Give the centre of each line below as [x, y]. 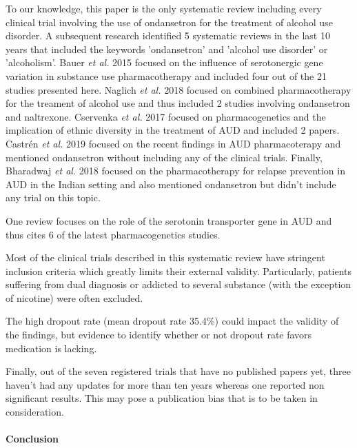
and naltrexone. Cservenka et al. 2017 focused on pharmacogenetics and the [166, 116]
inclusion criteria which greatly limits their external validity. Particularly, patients [179, 271]
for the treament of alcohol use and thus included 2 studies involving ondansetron [178, 103]
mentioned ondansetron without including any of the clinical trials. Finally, [164, 157]
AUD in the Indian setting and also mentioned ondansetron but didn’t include [171, 184]
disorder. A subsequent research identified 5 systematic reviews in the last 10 [168, 35]
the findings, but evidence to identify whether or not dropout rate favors [159, 335]
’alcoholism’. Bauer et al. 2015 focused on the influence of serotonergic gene [164, 62]
